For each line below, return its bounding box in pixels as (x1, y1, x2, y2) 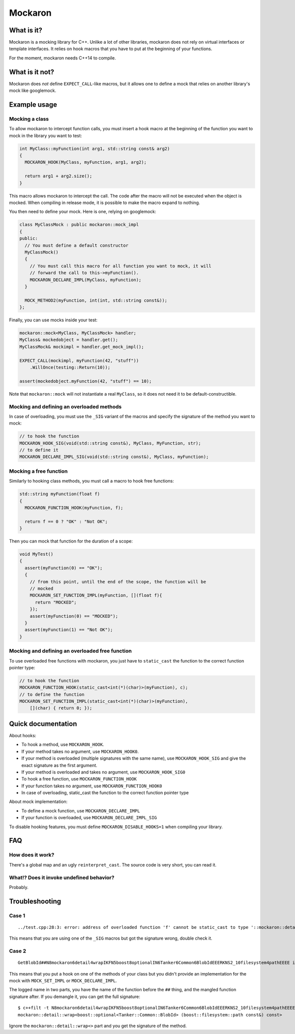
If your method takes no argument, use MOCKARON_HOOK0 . (21, 748, 139, 754)
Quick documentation (9, 719, 77, 728)
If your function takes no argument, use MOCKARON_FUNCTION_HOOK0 (21, 783, 162, 789)
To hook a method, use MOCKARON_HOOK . (21, 742, 104, 747)
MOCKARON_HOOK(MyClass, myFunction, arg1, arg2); (25, 160, 147, 165)
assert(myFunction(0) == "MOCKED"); (29, 613, 118, 619)
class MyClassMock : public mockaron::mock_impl (19, 222, 139, 228)
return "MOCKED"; (35, 600, 77, 605)
